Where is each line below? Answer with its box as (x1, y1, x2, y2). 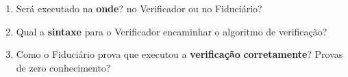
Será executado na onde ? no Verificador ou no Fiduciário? (16, 1, 262, 15)
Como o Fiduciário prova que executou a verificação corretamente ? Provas (16, 47, 343, 61)
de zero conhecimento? (16, 60, 111, 74)
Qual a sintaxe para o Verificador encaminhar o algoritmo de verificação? (16, 24, 327, 38)
